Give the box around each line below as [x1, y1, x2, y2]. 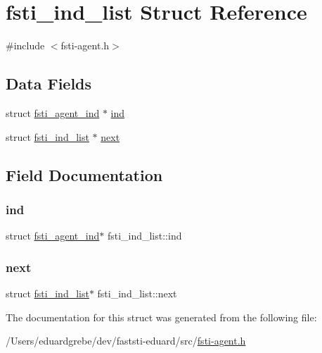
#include [6, 38, 45, 53]
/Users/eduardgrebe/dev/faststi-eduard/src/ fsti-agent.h [6, 333, 246, 348]
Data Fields [6, 73, 92, 94]
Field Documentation [6, 163, 163, 185]
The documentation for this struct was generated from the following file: [6, 309, 317, 324]
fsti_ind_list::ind [107, 228, 182, 243]
